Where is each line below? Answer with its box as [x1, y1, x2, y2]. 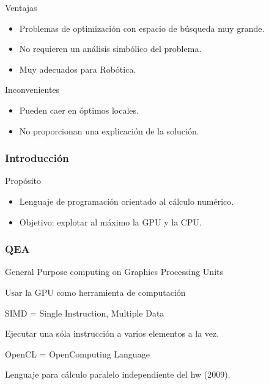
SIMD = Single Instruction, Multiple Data [5, 306, 164, 319]
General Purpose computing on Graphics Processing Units [5, 265, 223, 278]
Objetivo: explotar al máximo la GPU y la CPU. [19, 215, 202, 228]
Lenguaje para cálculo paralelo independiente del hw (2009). [5, 368, 230, 381]
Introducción [5, 150, 69, 166]
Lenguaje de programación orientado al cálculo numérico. [19, 194, 234, 207]
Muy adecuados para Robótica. [19, 62, 136, 75]
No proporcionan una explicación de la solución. [19, 124, 199, 137]
